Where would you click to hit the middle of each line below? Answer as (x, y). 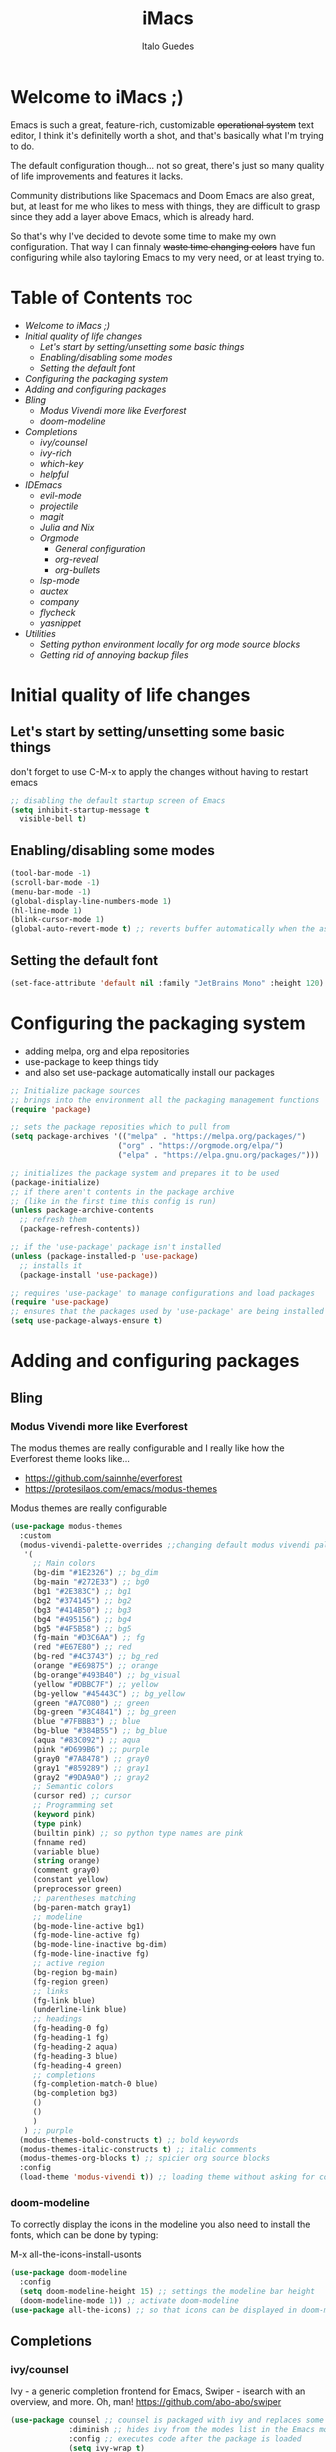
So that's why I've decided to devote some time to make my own (143, 236)
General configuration (100, 548)
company (59, 601)
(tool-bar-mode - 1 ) (51, 873)
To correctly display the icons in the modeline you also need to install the (160, 2224)
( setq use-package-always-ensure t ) (86, 1321)
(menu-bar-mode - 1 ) (51, 892)
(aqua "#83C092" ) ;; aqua (86, 1740)
